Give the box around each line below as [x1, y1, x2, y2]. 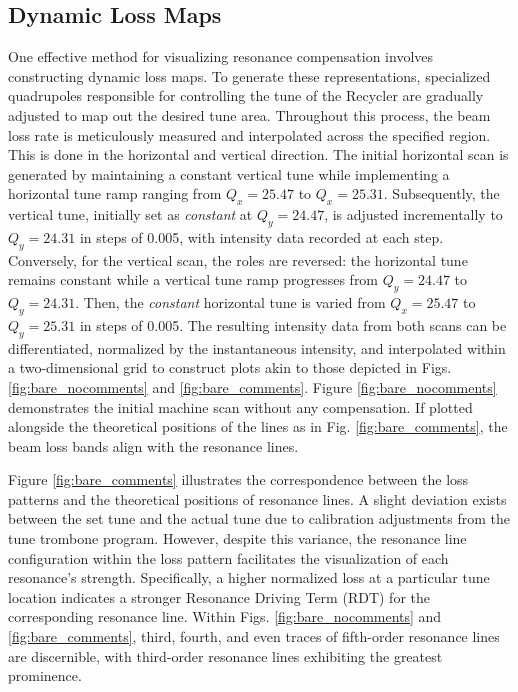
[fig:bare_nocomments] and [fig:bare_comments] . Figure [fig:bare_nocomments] [8, 376, 497, 397]
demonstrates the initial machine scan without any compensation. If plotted [8, 396, 473, 417]
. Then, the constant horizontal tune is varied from [75, 292, 386, 313]
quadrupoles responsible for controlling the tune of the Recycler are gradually [8, 85, 484, 106]
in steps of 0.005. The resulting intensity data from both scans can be [79, 314, 507, 335]
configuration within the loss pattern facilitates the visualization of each [8, 547, 449, 568]
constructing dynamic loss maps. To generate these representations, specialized [8, 65, 491, 86]
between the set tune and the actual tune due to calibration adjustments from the [8, 508, 510, 529]
